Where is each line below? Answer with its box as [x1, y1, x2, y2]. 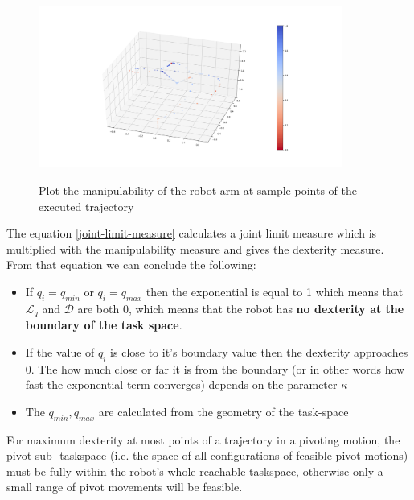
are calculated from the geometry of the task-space [98, 403, 349, 419]
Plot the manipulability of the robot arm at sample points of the [39, 182, 357, 198]
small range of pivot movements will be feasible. [6, 478, 243, 495]
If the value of [25, 343, 95, 360]
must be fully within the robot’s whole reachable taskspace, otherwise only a [6, 462, 383, 479]
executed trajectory [39, 197, 134, 214]
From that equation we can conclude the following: [6, 256, 256, 273]
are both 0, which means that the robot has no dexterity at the [77, 300, 404, 316]
